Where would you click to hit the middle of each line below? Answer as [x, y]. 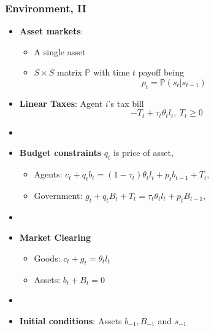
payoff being [161, 72]
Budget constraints [60, 153]
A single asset [60, 51]
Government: [58, 196]
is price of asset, [143, 153]
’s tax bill [126, 103]
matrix [70, 72]
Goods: [47, 258]
